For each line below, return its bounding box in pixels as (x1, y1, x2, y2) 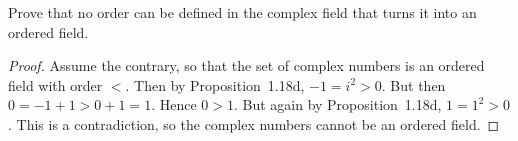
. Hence (151, 94, 197, 115)
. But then (381, 74, 446, 95)
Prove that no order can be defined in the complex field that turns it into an (8, 2, 477, 22)
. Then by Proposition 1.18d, (125, 74, 305, 95)
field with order (8, 74, 103, 95)
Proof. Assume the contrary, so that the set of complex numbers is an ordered (8, 55, 485, 76)
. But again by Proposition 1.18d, (233, 94, 442, 115)
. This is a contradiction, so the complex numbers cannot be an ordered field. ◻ (8, 113, 500, 134)
